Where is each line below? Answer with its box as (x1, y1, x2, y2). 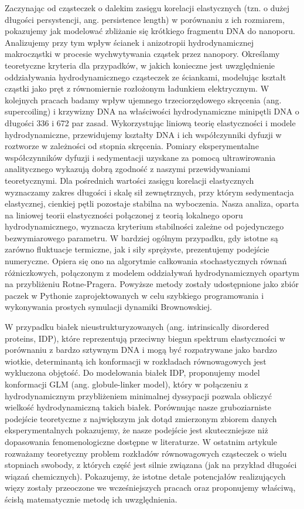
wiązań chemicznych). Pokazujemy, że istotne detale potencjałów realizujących (5, 470, 286, 482)
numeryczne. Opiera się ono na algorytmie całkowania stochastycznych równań (5, 255, 287, 267)
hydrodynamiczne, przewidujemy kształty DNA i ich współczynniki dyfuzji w (5, 128, 282, 140)
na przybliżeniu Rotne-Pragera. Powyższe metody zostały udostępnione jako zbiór (5, 278, 299, 290)
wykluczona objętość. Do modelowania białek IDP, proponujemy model (5, 366, 260, 379)
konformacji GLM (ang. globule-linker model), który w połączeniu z (5, 378, 248, 390)
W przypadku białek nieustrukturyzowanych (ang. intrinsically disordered (5, 321, 269, 333)
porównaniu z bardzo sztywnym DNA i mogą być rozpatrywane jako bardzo (5, 343, 277, 356)
